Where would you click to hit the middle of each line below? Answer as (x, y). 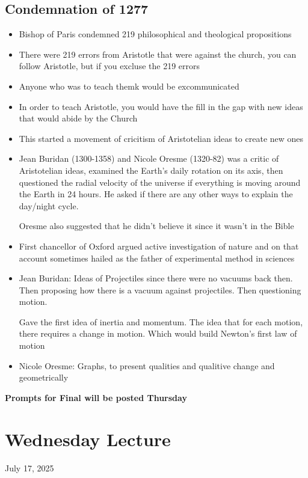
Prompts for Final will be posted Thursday (96, 397)
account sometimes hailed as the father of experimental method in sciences (157, 258)
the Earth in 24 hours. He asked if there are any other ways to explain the (156, 194)
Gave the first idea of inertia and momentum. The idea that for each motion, (161, 321)
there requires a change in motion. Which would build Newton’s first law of (158, 333)
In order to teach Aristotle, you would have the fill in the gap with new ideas (161, 106)
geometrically (44, 377)
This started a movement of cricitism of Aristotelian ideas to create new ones (161, 138)
